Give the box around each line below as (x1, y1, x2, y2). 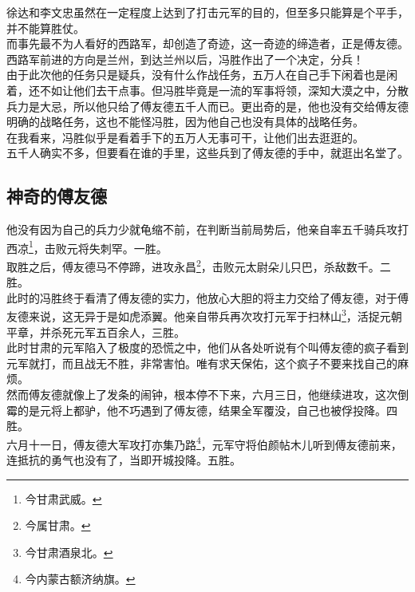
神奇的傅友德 (6, 184, 107, 208)
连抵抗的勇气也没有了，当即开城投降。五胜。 (6, 452, 241, 468)
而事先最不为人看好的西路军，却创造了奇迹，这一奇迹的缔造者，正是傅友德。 (6, 35, 409, 52)
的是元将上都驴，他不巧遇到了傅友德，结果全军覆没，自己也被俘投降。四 (17, 401, 397, 418)
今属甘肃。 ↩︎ (25, 517, 91, 534)
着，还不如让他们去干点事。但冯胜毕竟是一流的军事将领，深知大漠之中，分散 (6, 81, 409, 98)
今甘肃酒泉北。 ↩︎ (25, 543, 113, 560)
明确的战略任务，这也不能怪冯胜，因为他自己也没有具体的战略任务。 (6, 113, 364, 130)
